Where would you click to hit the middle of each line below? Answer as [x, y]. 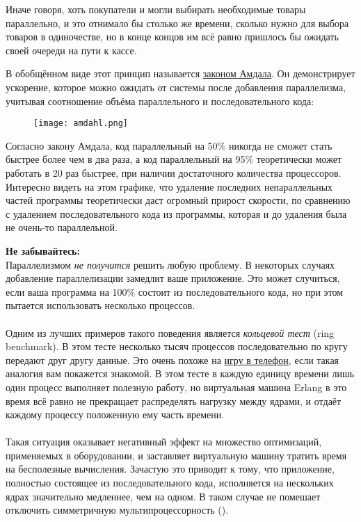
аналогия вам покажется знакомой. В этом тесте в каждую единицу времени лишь [180, 373]
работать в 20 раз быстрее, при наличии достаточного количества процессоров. [174, 173]
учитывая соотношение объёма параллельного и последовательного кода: [160, 101]
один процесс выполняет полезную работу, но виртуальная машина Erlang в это [176, 387]
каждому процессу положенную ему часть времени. [115, 414]
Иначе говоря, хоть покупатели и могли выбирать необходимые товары [156, 9]
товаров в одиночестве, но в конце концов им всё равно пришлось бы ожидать [172, 37]
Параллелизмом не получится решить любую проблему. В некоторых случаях [170, 264]
